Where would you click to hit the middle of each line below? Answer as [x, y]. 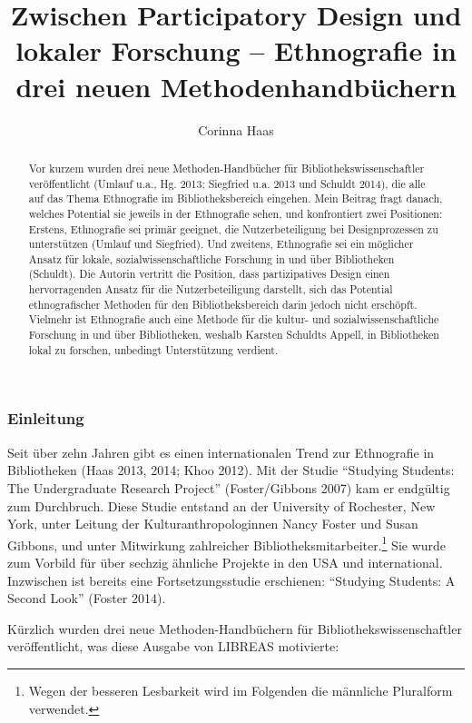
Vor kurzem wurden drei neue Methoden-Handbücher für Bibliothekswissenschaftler [226, 168]
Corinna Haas [236, 129]
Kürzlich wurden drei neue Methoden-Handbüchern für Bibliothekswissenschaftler [235, 628]
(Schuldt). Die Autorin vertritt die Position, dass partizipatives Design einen [209, 274]
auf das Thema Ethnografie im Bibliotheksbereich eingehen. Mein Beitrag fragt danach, [236, 198]
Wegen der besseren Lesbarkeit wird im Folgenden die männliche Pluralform [241, 690]
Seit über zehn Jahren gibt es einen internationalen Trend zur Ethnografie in [221, 452]
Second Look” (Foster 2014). [87, 598]
